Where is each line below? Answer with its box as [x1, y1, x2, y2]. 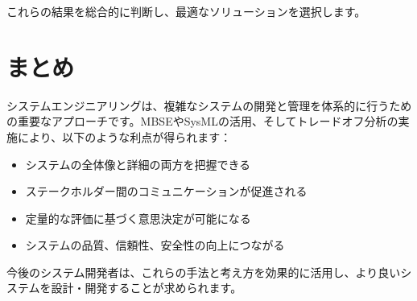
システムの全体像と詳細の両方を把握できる [25, 155, 251, 172]
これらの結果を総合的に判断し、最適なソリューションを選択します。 [6, 3, 366, 19]
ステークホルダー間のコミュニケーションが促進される [25, 183, 308, 200]
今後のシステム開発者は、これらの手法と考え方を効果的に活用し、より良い [6, 263, 401, 280]
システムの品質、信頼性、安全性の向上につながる [25, 237, 285, 254]
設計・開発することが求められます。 [51, 279, 242, 296]
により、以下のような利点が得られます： [17, 128, 232, 145]
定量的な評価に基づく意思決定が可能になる [25, 209, 251, 226]
